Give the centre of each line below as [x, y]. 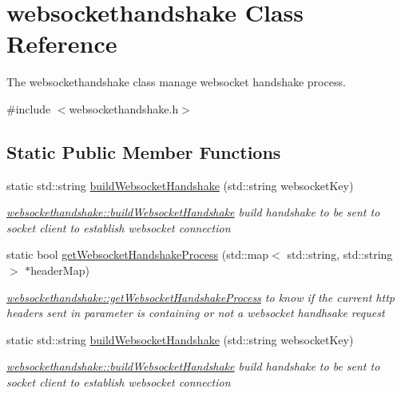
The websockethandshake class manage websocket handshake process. [176, 82]
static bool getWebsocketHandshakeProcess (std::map [138, 254]
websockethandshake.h [124, 108]
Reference [62, 44]
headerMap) [60, 270]
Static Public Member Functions [144, 151]
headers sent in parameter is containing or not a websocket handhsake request [196, 313]
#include [29, 108]
